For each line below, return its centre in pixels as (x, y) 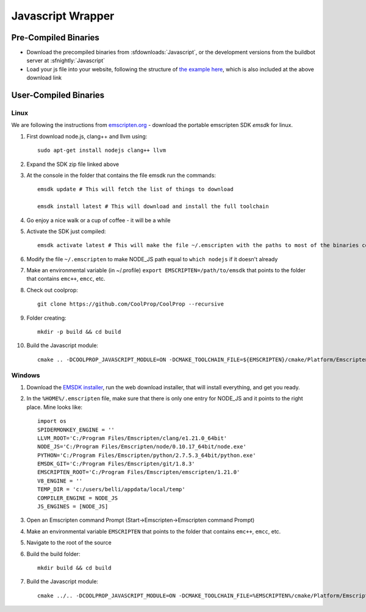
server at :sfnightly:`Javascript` (66, 60)
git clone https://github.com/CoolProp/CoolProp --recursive (131, 304)
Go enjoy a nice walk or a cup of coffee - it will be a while (99, 220)
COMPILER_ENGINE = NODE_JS (78, 498)
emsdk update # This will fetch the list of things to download (136, 189)
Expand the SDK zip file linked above (73, 164)
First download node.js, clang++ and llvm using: (87, 136)
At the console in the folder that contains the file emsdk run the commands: (121, 175)
